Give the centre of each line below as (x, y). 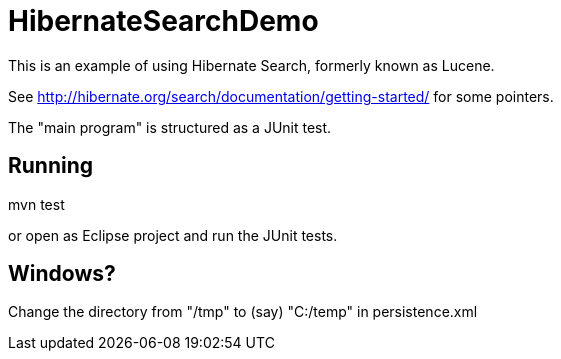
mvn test (36, 204)
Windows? (62, 274)
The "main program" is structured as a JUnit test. (170, 127)
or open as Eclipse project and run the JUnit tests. (173, 235)
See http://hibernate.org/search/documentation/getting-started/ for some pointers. (281, 96)
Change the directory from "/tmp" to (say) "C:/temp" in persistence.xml (243, 312)
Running (51, 166)
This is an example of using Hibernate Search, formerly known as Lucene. (251, 65)
